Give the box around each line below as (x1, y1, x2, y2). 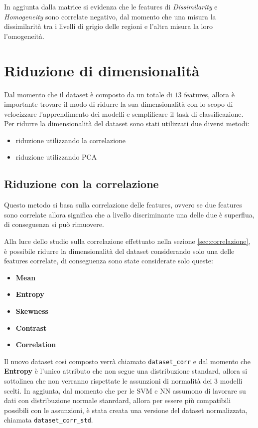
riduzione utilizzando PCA (15, 152, 97, 162)
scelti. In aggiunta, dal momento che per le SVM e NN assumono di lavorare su (4, 385, 246, 396)
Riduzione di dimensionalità (4, 60, 200, 80)
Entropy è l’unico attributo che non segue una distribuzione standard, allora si (4, 366, 248, 376)
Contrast (15, 322, 47, 333)
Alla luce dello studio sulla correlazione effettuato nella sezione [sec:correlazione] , (4, 236, 251, 246)
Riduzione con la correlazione (4, 176, 159, 192)
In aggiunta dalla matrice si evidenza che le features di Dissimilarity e (4, 1, 218, 11)
